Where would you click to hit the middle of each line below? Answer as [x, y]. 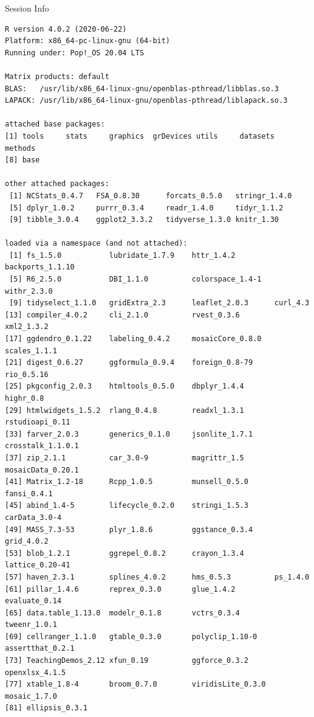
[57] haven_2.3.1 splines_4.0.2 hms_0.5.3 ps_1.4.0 [157, 577]
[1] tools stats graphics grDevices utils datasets [140, 136]
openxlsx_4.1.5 [36, 672]
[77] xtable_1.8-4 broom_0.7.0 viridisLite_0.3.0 [135, 684]
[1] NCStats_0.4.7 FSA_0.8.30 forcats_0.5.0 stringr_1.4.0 [151, 196]
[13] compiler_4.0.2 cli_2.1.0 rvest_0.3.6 [122, 315]
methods [20, 148]
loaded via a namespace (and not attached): [96, 244]
